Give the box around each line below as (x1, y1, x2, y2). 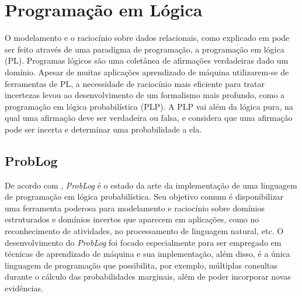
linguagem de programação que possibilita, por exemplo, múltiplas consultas (5, 259, 277, 271)
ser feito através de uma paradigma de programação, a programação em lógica (5, 43, 284, 55)
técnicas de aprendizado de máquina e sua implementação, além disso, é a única (5, 248, 290, 260)
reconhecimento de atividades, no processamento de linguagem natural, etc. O (5, 225, 284, 237)
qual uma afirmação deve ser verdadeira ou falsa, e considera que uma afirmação (5, 112, 293, 124)
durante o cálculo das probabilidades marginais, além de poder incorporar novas (5, 270, 291, 283)
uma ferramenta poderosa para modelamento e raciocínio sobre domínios (5, 201, 265, 214)
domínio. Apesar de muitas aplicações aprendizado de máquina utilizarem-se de (5, 65, 289, 78)
